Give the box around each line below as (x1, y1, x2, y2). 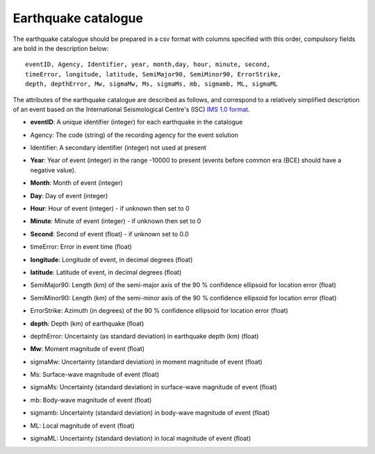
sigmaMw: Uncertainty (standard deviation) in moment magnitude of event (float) (30, 357, 263, 366)
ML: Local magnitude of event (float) (30, 421, 135, 430)
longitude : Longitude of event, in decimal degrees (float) (30, 255, 193, 264)
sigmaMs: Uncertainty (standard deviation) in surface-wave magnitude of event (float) (30, 383, 277, 391)
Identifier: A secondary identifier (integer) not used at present (30, 143, 207, 152)
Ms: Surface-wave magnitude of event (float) (30, 371, 160, 379)
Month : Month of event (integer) (30, 179, 123, 187)
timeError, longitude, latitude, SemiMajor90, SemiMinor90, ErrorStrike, (25, 70, 282, 78)
